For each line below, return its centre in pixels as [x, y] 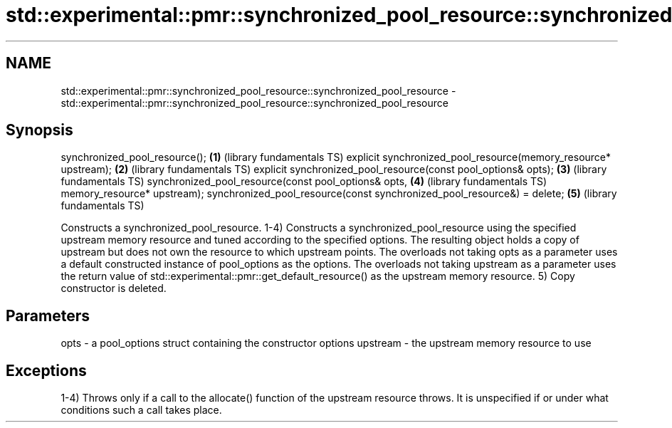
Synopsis [40, 130]
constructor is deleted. [114, 288]
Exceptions [46, 370]
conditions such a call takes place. [141, 410]
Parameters [48, 315]
